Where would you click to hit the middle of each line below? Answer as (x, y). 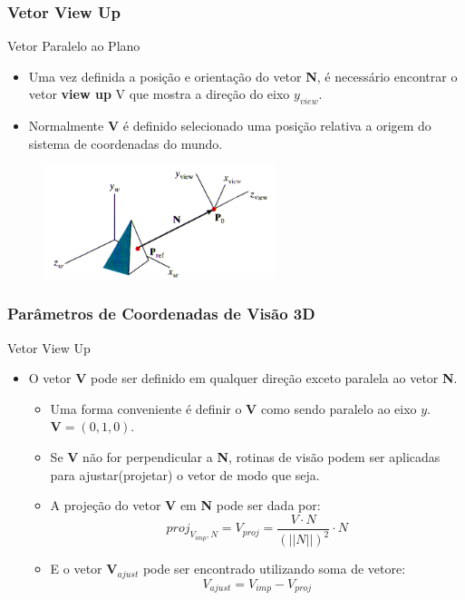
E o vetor (76, 569)
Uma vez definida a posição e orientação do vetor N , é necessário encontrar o (243, 76)
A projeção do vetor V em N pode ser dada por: (185, 505)
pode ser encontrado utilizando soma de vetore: (274, 569)
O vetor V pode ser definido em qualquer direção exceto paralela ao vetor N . (243, 378)
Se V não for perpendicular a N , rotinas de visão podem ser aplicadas (245, 456)
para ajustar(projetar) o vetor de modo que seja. (185, 474)
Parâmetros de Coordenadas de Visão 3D (161, 314)
